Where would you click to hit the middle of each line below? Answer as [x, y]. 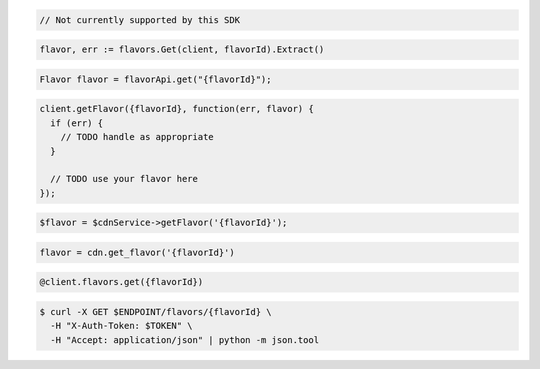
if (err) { [77, 123]
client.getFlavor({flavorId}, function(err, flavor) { [176, 109]
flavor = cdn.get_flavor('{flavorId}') [137, 252]
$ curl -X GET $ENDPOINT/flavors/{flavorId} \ [155, 311]
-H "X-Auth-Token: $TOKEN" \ [122, 326]
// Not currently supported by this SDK [139, 19]
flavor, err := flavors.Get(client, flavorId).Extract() [182, 49]
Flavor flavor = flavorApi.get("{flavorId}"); [155, 79]
